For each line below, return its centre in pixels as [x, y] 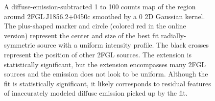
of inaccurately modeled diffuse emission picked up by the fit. [96, 93]
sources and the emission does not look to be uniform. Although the [106, 74]
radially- [173, 35]
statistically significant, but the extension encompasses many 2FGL [105, 64]
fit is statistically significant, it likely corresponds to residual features [107, 83]
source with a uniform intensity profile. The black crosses [123, 45]
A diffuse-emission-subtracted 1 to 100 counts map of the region [100, 6]
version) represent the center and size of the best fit [82, 35]
